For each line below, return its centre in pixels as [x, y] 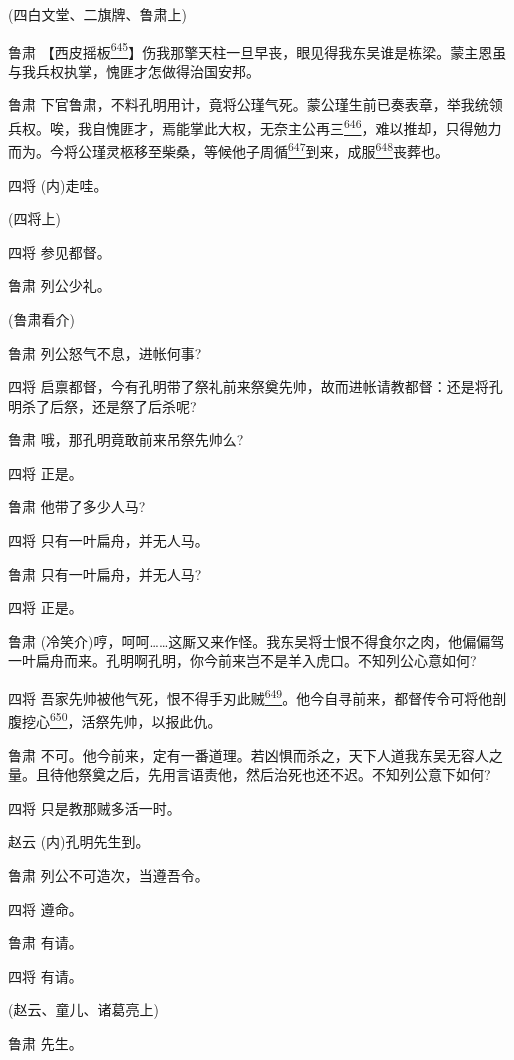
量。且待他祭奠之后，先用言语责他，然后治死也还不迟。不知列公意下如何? [249, 774]
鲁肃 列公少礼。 [59, 285]
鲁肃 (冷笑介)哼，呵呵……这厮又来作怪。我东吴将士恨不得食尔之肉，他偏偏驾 [256, 640]
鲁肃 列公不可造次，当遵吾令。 [108, 874]
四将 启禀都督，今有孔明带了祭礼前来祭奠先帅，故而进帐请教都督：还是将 [248, 386]
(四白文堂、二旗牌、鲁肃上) [97, 14]
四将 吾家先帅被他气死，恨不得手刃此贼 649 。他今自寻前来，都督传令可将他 [250, 696]
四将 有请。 [45, 975]
